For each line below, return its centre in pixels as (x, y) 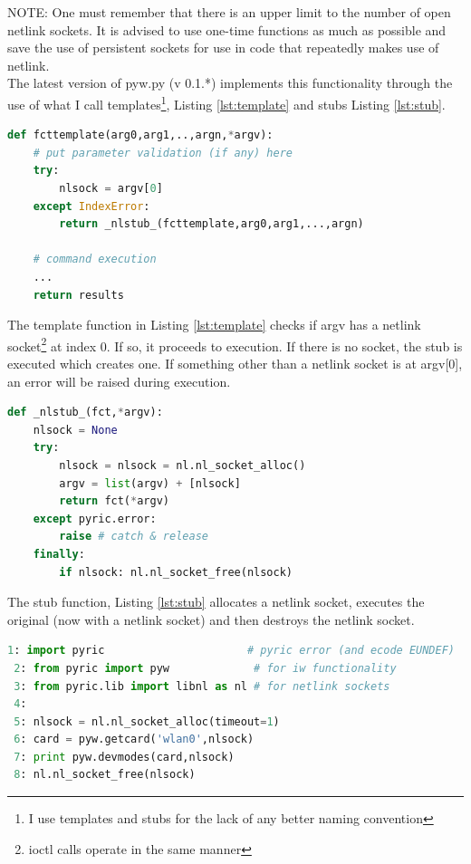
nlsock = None (75, 430)
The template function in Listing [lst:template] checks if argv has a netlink (214, 325)
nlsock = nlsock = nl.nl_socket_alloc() (183, 465)
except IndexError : (91, 206)
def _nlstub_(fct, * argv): (85, 413)
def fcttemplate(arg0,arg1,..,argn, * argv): (140, 135)
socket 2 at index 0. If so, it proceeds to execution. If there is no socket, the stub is (235, 344)
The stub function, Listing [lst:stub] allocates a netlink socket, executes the (216, 602)
